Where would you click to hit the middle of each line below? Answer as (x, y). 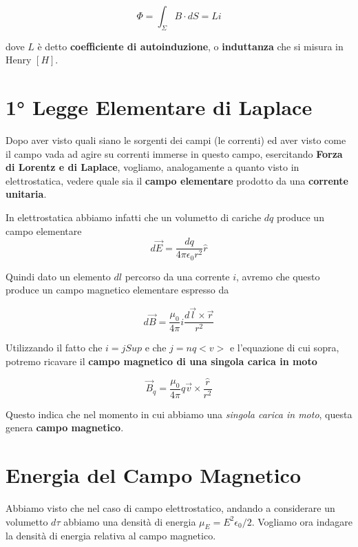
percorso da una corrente (177, 276)
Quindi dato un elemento (58, 276)
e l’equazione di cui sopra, (284, 348)
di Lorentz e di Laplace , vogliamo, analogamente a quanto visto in (152, 167)
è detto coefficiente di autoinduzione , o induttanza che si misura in (190, 46)
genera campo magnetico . (65, 427)
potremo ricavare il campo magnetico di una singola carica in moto (161, 361)
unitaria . (26, 194)
